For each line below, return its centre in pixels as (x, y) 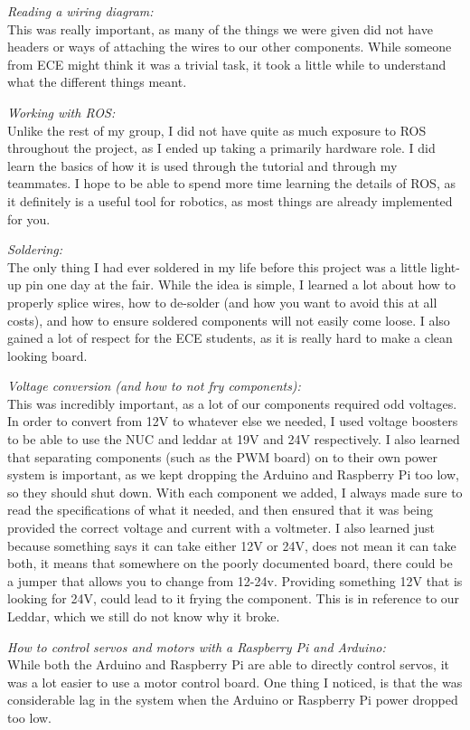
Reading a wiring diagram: (80, 11)
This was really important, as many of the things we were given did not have (220, 28)
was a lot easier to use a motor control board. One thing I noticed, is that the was (235, 682)
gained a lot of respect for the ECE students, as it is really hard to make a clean (230, 338)
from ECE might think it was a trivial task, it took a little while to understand (227, 64)
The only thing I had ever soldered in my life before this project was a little (217, 266)
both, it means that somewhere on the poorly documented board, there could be (230, 563)
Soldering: (35, 249)
